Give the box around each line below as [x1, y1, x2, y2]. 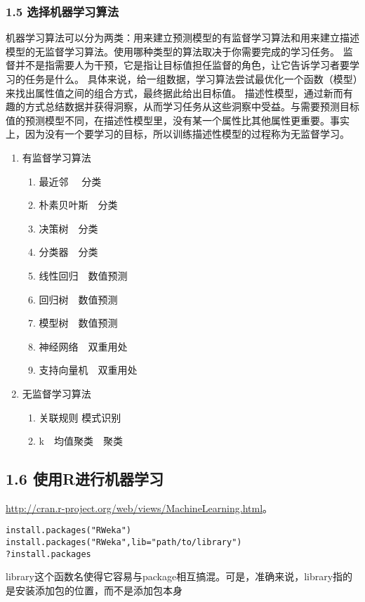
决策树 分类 [39, 221, 98, 235]
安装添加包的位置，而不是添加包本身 [15, 583, 182, 598]
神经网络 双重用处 [39, 339, 128, 353]
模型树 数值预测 [39, 315, 118, 330]
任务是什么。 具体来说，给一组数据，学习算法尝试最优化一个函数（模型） [25, 72, 358, 86]
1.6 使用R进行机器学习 [6, 468, 164, 490]
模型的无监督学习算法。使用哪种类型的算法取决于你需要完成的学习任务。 [6, 44, 340, 58]
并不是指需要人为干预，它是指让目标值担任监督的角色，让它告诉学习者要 [15, 58, 350, 72]
